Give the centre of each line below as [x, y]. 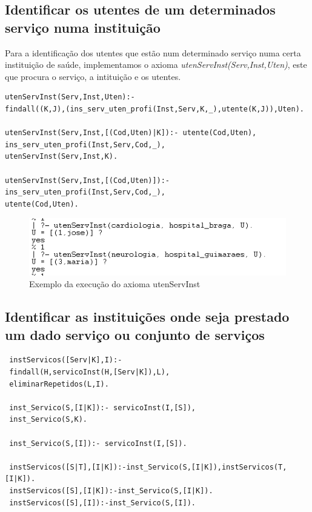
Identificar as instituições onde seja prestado [147, 317]
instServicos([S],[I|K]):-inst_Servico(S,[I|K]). [111, 490]
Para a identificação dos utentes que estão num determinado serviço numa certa [153, 52]
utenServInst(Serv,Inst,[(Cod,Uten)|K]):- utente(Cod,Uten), [131, 133]
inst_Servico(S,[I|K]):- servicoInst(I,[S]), [102, 407]
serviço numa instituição [83, 27]
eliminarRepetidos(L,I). [59, 384]
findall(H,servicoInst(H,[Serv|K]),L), [90, 372]
